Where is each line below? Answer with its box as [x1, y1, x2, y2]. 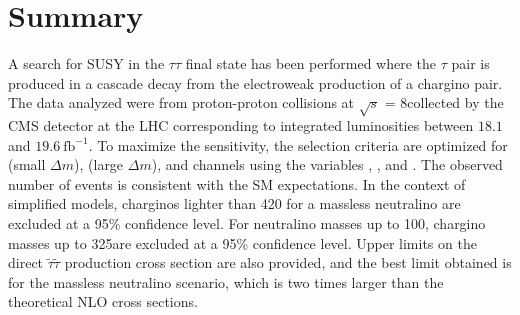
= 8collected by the [384, 92, 504, 113]
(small [8, 154, 46, 175]
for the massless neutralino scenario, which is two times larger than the [8, 271, 444, 292]
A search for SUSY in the [8, 53, 165, 74]
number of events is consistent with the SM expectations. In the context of [8, 173, 466, 194]
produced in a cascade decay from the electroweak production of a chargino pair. [8, 72, 503, 93]
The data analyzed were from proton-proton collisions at [8, 92, 355, 113]
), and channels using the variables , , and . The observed [151, 154, 503, 175]
